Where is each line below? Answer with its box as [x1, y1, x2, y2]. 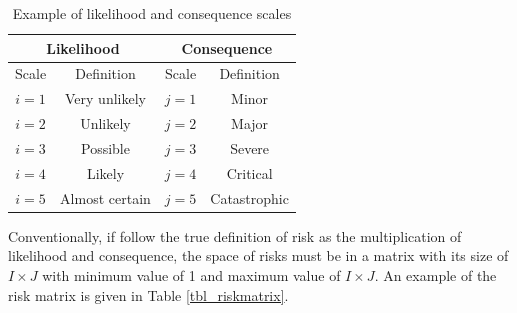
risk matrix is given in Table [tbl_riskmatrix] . [8, 284, 289, 305]
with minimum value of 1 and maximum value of [42, 264, 341, 285]
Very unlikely [65, 88, 146, 109]
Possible [80, 137, 130, 158]
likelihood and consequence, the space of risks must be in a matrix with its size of [8, 245, 509, 266]
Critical [226, 162, 273, 183]
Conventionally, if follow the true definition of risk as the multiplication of [8, 225, 462, 246]
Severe [230, 137, 270, 158]
